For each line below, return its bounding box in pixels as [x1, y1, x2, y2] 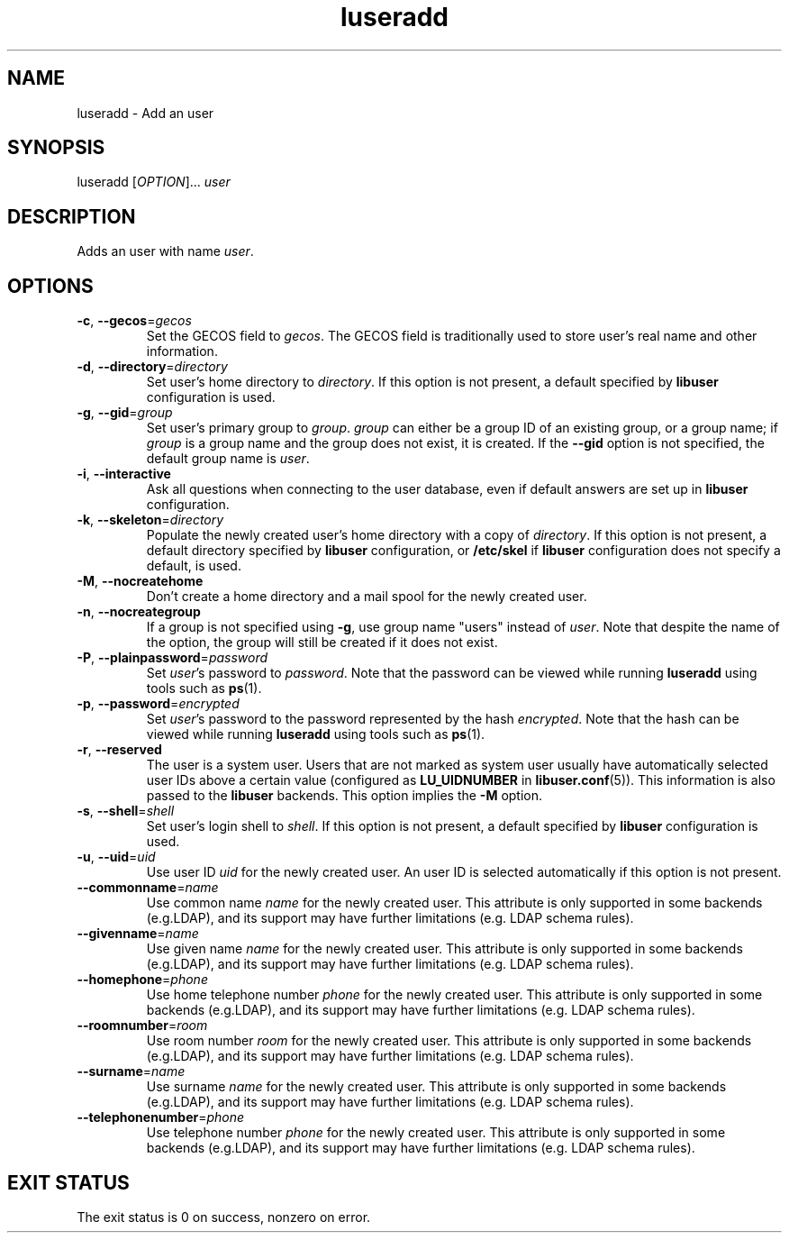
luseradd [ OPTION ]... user [77, 174, 231, 190]
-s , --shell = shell [77, 803, 175, 819]
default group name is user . [146, 451, 310, 467]
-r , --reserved [77, 742, 162, 758]
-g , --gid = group [77, 405, 173, 421]
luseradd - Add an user [77, 105, 214, 121]
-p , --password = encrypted [77, 696, 240, 712]
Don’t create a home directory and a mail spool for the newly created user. [146, 588, 587, 605]
